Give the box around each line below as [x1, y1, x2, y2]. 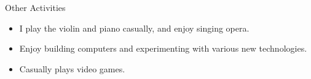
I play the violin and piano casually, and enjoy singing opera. [19, 21, 250, 34]
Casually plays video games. [19, 62, 125, 75]
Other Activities [5, 1, 66, 13]
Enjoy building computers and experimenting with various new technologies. [19, 42, 307, 55]
